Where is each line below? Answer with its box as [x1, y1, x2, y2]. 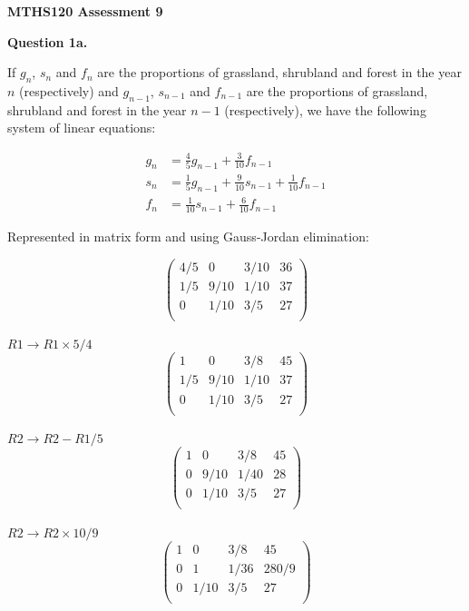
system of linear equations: [7, 118, 156, 137]
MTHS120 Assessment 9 [7, 2, 163, 20]
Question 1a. [7, 32, 88, 51]
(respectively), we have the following [224, 100, 426, 119]
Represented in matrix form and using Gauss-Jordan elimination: [7, 227, 369, 246]
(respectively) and [19, 81, 119, 100]
